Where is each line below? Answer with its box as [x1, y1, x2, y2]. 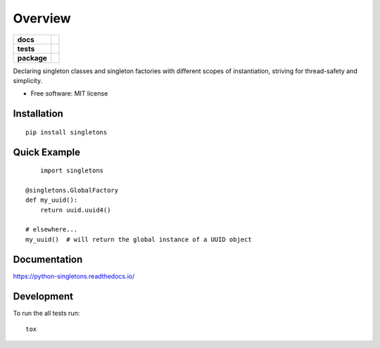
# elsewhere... [25, 226, 78, 233]
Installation [13, 108, 63, 120]
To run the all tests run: [13, 309, 80, 317]
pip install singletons [25, 128, 108, 136]
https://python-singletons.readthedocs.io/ [13, 271, 135, 281]
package [17, 53, 47, 63]
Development [13, 290, 74, 302]
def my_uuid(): [25, 196, 78, 204]
